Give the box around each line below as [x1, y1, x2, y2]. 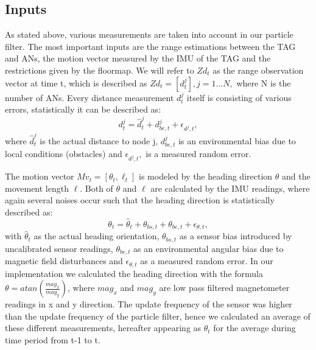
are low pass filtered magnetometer [159, 281, 290, 294]
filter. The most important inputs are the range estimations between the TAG [5, 40, 296, 52]
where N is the [236, 76, 291, 89]
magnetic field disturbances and [5, 254, 123, 267]
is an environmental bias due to [178, 134, 296, 147]
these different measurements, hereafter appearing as [5, 321, 202, 334]
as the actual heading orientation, [33, 229, 160, 242]
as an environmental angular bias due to [133, 242, 284, 254]
